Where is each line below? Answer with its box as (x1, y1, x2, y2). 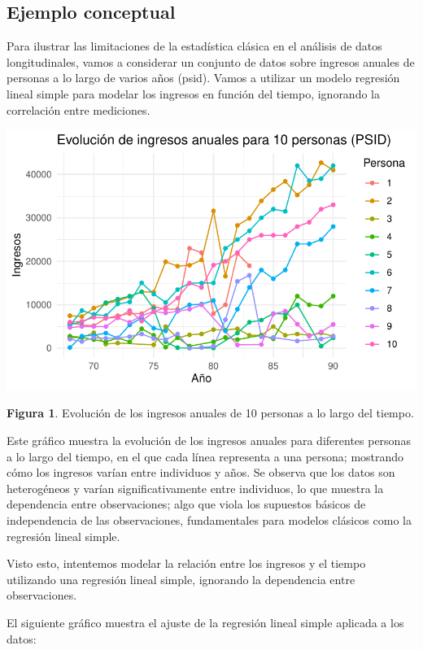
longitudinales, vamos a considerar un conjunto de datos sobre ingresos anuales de (7, 53, 415, 70)
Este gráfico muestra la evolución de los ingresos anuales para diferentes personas (7, 432, 411, 449)
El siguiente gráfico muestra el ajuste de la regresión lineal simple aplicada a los (7, 614, 404, 631)
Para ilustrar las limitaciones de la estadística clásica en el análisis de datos (7, 37, 382, 55)
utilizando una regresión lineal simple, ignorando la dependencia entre (7, 570, 355, 587)
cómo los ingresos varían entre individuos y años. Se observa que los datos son (7, 464, 395, 481)
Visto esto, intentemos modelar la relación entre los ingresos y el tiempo (7, 555, 366, 572)
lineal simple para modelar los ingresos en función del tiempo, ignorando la (7, 85, 380, 102)
